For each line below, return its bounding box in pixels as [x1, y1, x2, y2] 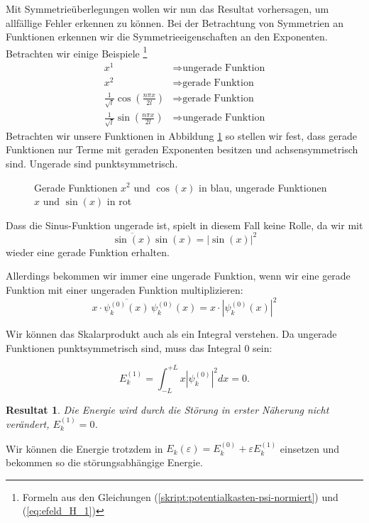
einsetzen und [280, 441, 340, 456]
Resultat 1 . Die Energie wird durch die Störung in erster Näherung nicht [6, 402, 329, 417]
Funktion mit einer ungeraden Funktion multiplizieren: [6, 282, 243, 297]
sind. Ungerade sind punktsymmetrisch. [6, 155, 178, 170]
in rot [106, 194, 132, 209]
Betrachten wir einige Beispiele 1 [6, 43, 148, 60]
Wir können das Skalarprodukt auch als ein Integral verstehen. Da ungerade [6, 326, 337, 341]
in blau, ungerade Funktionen [199, 180, 327, 194]
